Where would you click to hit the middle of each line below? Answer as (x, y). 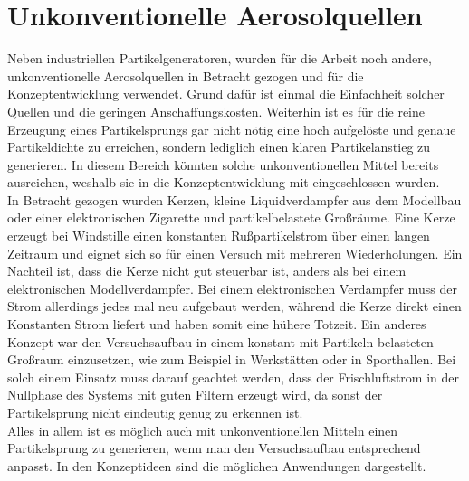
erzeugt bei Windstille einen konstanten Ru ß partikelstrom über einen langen (219, 236)
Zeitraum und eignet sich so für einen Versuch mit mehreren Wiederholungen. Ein (235, 253)
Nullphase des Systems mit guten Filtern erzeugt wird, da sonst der (195, 395)
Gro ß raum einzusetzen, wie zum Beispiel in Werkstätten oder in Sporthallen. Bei (232, 359)
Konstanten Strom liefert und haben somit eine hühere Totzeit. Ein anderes (217, 324)
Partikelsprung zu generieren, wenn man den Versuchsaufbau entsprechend (214, 448)
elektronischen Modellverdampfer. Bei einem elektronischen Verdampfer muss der (232, 288)
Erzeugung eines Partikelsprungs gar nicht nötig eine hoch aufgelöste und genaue (232, 129)
